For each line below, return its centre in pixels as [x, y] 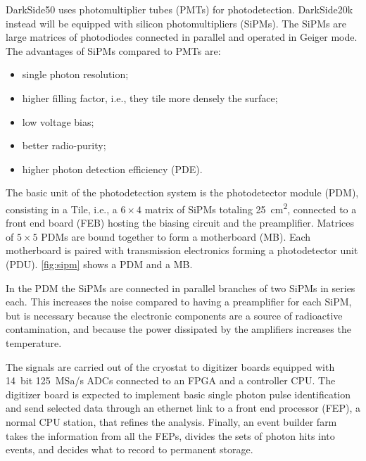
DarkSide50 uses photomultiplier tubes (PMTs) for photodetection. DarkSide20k [179, 9]
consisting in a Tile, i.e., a [62, 209]
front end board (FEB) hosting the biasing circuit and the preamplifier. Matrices [180, 223]
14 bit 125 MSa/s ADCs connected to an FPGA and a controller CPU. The [171, 380]
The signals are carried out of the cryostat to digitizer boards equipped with [170, 366]
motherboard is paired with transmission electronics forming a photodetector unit [182, 250]
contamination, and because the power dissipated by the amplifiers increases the [178, 329]
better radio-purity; [64, 145]
